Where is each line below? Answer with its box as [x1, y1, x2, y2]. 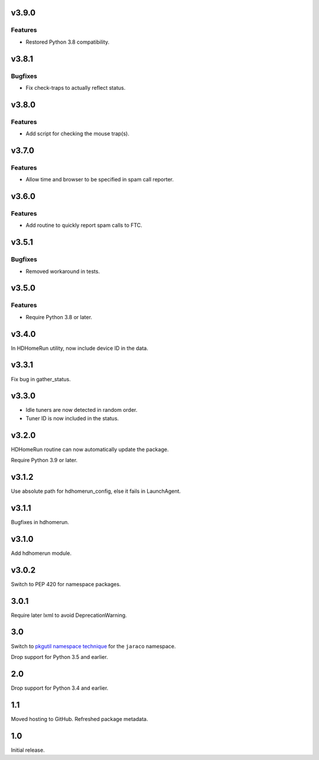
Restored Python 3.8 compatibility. [25, 38, 110, 46]
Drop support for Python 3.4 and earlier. [11, 684, 109, 691]
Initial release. [11, 746, 45, 753]
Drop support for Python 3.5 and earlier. [11, 653, 109, 660]
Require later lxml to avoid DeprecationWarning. [11, 612, 127, 619]
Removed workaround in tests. [25, 268, 100, 275]
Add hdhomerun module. [11, 550, 72, 557]
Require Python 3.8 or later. [25, 313, 93, 320]
